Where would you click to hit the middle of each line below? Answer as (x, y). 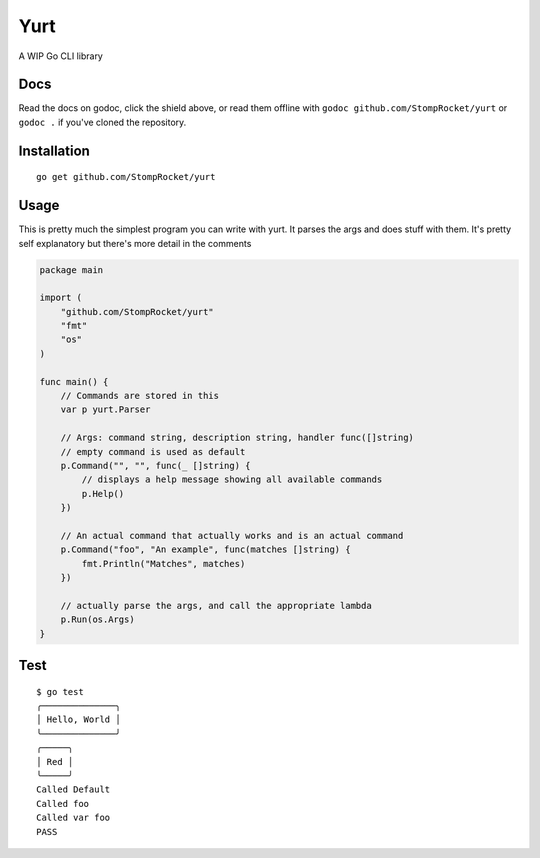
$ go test (60, 691)
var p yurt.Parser (105, 409)
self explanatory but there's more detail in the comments (135, 243)
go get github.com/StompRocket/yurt (126, 177)
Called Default (73, 789)
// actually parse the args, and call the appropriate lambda (216, 605)
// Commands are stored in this (140, 396)
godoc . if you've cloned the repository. (102, 122)
